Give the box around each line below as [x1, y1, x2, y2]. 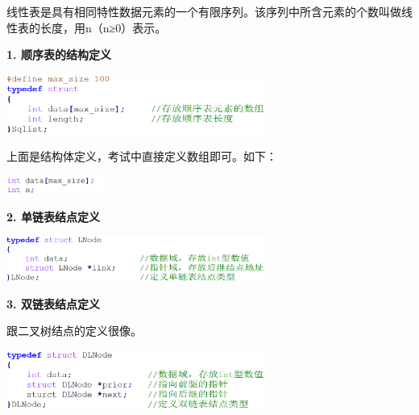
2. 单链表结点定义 [6, 207, 100, 224]
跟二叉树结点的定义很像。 [6, 322, 142, 339]
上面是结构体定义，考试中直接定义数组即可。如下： [6, 148, 277, 165]
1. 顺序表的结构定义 [6, 46, 111, 63]
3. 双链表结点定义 [6, 295, 100, 312]
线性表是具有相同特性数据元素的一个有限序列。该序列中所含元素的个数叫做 [6, 3, 401, 19]
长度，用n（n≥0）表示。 [39, 19, 167, 36]
